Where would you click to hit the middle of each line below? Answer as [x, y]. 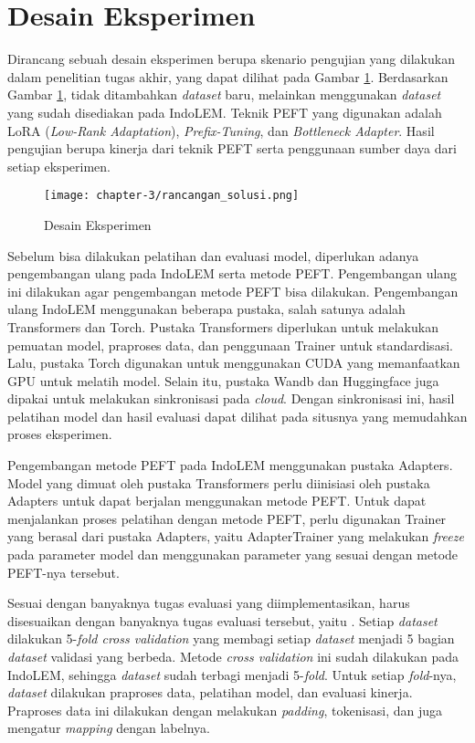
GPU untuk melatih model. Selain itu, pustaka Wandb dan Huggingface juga [223, 380]
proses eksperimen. [60, 434]
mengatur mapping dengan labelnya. [109, 728]
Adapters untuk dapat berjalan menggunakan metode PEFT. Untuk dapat [217, 501]
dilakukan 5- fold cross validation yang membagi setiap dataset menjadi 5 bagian [231, 638]
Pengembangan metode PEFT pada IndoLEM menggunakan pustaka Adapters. [230, 465]
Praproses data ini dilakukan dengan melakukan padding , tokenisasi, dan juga [225, 710]
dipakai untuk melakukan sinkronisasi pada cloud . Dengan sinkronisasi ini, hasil [231, 398]
